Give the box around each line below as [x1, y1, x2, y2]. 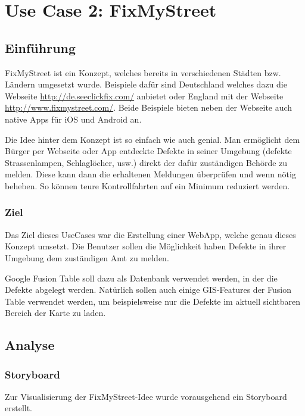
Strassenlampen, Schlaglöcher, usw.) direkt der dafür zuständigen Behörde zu [5, 156, 288, 168]
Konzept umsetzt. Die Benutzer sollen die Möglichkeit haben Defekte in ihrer [5, 240, 287, 252]
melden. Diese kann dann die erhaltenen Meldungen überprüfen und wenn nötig [5, 168, 296, 180]
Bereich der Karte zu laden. [5, 306, 106, 319]
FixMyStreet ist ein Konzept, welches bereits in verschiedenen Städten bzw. [5, 66, 281, 79]
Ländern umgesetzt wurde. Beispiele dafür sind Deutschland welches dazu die [5, 78, 287, 90]
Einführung [5, 38, 76, 57]
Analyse [5, 336, 55, 354]
